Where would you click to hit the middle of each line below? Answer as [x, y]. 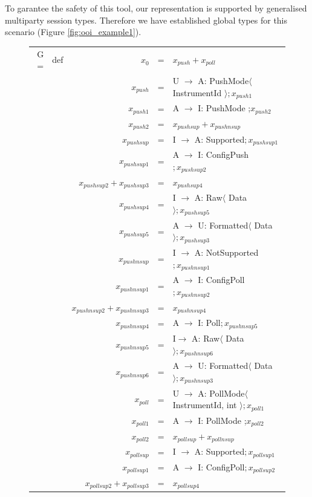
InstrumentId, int [205, 405]
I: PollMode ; [222, 420]
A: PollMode [221, 393]
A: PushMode [223, 80]
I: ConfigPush [223, 154]
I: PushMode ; [224, 108]
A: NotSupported [226, 252]
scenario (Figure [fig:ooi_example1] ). [73, 32]
